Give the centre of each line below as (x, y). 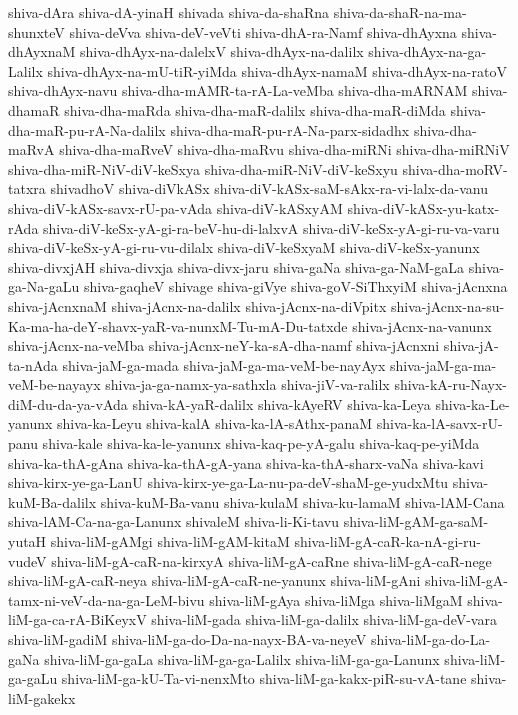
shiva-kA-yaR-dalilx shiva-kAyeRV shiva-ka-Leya (281, 403)
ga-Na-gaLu (44, 286)
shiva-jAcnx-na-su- (447, 305)
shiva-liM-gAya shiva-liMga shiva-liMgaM (336, 599)
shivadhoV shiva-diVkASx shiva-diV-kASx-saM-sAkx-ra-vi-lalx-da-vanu (269, 188)
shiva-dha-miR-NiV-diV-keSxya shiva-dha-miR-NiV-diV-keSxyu (203, 168)
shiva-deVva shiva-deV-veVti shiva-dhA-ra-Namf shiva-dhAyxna (263, 31)
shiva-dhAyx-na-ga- (427, 51)
